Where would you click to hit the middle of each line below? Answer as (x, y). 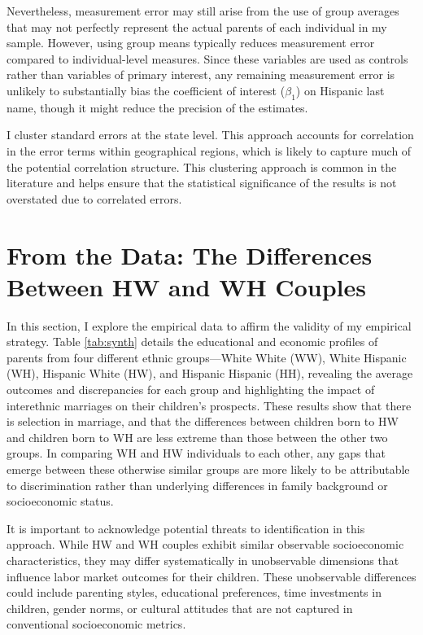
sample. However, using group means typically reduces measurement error (191, 43)
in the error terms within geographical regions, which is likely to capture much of (209, 150)
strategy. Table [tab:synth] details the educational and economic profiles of (192, 342)
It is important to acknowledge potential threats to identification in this (186, 528)
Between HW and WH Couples (186, 286)
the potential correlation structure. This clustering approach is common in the (202, 166)
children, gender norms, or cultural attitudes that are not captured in (180, 608)
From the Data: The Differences (190, 254)
